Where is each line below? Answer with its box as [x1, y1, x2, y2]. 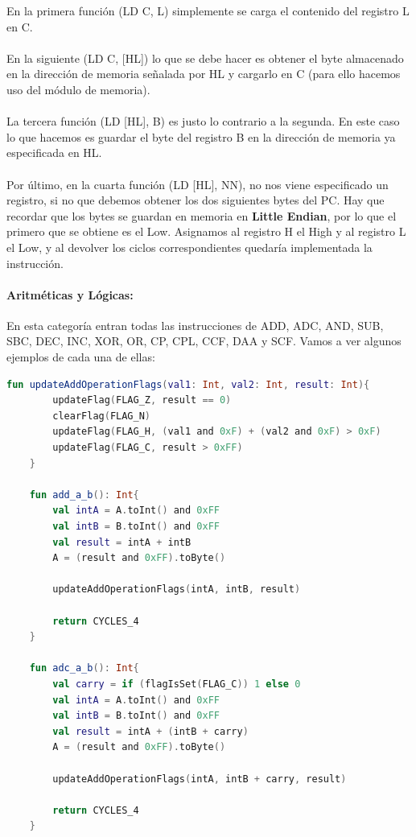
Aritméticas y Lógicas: [6, 286, 134, 303]
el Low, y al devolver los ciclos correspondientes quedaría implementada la [6, 238, 373, 255]
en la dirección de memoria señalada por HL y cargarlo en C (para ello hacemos [6, 65, 401, 82]
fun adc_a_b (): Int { [29, 662, 139, 674]
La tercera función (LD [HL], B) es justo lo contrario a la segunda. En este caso [6, 113, 400, 130]
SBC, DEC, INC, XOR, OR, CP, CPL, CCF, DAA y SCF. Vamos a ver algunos [6, 332, 402, 349]
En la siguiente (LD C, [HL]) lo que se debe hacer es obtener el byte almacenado [6, 49, 404, 66]
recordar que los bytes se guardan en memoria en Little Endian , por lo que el [6, 207, 397, 224]
